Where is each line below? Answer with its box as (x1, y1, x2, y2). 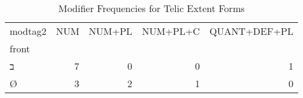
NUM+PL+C (142, 24, 200, 38)
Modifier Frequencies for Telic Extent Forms (58, 1, 245, 15)
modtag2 (10, 24, 46, 38)
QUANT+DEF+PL (209, 24, 294, 38)
